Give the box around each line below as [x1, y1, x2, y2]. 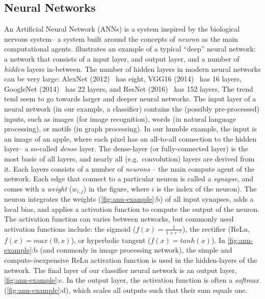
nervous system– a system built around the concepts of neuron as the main [4, 33, 238, 44]
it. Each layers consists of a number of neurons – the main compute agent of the [4, 163, 255, 174]
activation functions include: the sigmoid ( [4, 223, 136, 234]
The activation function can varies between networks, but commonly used [4, 213, 234, 224]
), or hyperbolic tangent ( [71, 234, 151, 245]
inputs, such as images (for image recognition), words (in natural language [4, 113, 236, 124]
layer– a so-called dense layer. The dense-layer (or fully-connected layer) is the [4, 143, 248, 154]
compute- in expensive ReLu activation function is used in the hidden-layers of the [4, 254, 257, 265]
